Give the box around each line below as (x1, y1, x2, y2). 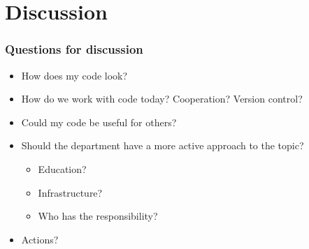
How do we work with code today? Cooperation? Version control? (21, 91, 303, 106)
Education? (38, 161, 87, 176)
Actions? (21, 232, 59, 246)
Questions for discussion (5, 40, 143, 58)
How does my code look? (21, 68, 128, 82)
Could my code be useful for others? (21, 114, 177, 129)
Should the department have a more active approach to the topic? (21, 138, 304, 153)
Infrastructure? (38, 185, 103, 199)
